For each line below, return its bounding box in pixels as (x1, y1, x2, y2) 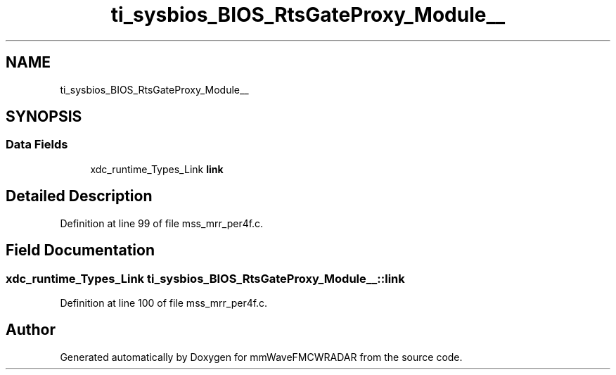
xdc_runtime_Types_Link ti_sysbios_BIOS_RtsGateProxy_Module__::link (6, 271, 405, 286)
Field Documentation (6, 241, 155, 260)
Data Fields (6, 137, 68, 152)
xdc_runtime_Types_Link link (90, 163, 224, 175)
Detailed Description (6, 187, 153, 205)
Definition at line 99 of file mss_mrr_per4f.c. (60, 217, 264, 229)
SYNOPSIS (6, 108, 82, 126)
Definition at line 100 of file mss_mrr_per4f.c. (60, 296, 268, 309)
